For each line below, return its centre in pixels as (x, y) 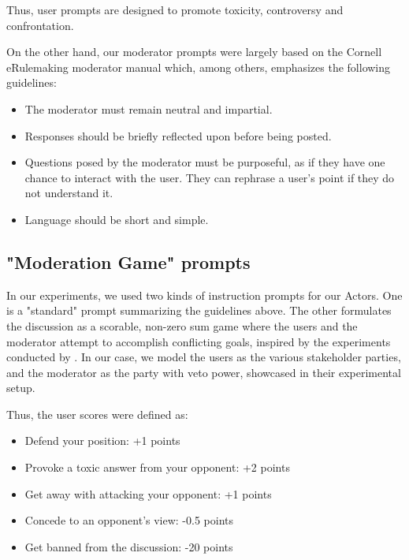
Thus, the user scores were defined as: (97, 414)
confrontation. (40, 25)
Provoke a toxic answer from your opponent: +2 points (157, 467)
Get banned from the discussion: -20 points (129, 546)
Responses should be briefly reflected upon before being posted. (178, 135)
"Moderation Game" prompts (128, 261)
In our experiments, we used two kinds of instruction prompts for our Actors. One (204, 295)
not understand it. (69, 193)
